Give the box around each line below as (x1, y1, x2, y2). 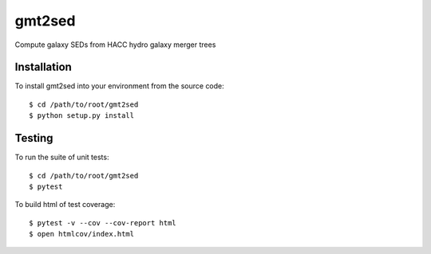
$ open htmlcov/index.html (29, 229, 135, 239)
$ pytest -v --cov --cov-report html (29, 218, 177, 227)
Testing (14, 131, 53, 145)
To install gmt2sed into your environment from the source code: (14, 81, 225, 91)
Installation (14, 61, 72, 74)
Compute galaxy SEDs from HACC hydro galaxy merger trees (14, 40, 216, 49)
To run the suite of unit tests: (14, 152, 109, 162)
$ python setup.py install (29, 111, 135, 120)
